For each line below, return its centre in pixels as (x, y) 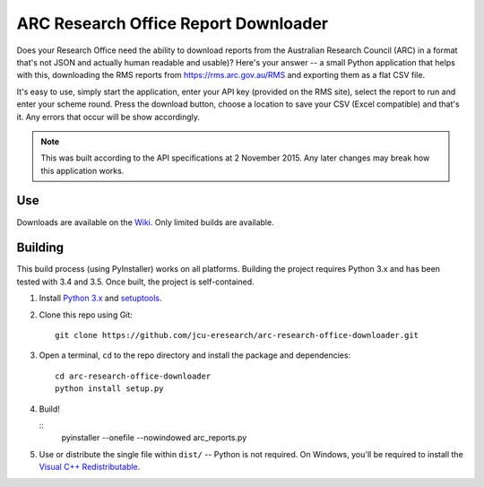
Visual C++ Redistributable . (90, 467)
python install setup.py (109, 389)
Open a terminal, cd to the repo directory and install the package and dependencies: (195, 355)
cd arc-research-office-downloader (133, 376)
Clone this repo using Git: (86, 315)
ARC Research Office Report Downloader (173, 23)
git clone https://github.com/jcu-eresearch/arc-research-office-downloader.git (237, 335)
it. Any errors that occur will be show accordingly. (108, 117)
